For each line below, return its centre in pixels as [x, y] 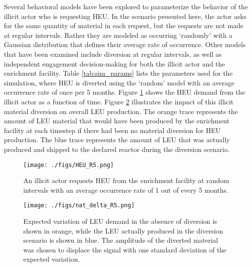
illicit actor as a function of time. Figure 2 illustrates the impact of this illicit [119, 101]
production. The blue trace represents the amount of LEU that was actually [117, 140]
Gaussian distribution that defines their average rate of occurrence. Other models [125, 44]
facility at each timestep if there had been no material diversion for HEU [112, 130]
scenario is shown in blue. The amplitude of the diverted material [121, 240]
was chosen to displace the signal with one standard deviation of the [125, 249]
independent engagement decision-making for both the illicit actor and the [115, 63]
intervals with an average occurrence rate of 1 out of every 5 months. [126, 190]
